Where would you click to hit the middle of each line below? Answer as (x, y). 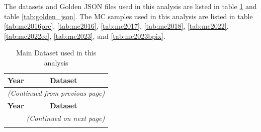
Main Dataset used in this (56, 53)
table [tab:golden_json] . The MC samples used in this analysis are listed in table (128, 16)
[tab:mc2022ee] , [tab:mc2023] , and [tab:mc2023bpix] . (85, 36)
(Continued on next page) (66, 118)
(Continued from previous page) (56, 93)
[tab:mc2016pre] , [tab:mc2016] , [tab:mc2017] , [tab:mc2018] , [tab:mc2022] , (116, 26)
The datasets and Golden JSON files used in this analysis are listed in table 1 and (130, 6)
